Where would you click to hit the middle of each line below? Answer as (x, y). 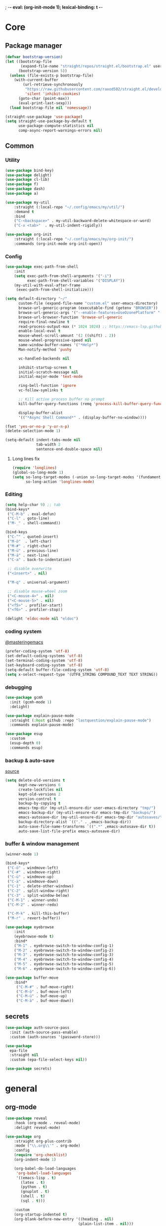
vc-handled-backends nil (44, 359)
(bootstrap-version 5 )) (43, 71)
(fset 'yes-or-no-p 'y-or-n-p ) (37, 427)
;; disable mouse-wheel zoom (37, 591)
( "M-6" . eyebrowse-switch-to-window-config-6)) (65, 969)
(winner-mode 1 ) (22, 854)
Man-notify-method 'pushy (45, 350)
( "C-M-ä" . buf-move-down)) (45, 1001)
